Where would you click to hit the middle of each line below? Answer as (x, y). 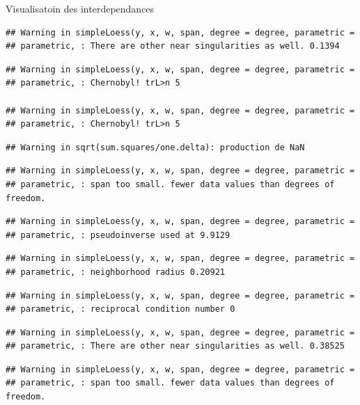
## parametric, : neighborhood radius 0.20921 (115, 272)
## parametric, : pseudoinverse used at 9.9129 (118, 235)
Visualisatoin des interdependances (80, 8)
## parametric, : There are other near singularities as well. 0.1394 (173, 46)
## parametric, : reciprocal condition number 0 (120, 309)
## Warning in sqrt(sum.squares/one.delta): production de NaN (155, 147)
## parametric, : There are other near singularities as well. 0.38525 (175, 346)
